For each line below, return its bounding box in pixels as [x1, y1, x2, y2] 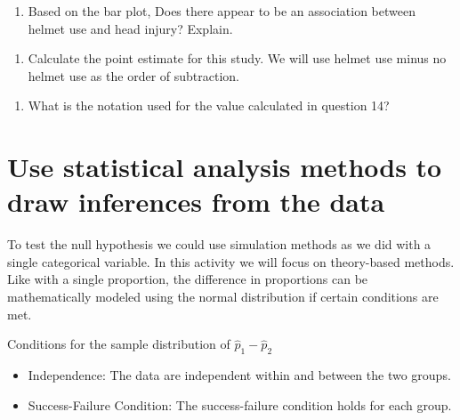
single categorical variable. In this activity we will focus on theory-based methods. [7, 252, 455, 271]
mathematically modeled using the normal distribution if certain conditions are [7, 287, 439, 306]
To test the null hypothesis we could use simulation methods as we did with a [7, 235, 432, 254]
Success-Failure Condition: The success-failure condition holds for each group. [28, 395, 452, 414]
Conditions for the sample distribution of [7, 335, 230, 353]
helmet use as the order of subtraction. [28, 66, 239, 85]
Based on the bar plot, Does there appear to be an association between [28, 2, 416, 20]
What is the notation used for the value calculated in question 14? [28, 96, 390, 115]
